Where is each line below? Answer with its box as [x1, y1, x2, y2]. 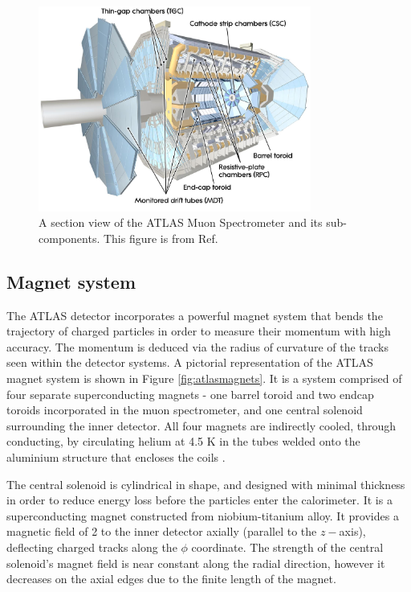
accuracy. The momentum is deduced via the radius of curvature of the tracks [6, 338, 389, 355]
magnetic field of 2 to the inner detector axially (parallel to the [6, 523, 317, 540]
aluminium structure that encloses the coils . [6, 448, 226, 465]
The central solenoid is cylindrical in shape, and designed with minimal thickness [6, 475, 405, 492]
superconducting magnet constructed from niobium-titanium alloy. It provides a [6, 507, 399, 524]
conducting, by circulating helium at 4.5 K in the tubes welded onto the [6, 433, 360, 450]
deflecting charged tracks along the [6, 538, 177, 555]
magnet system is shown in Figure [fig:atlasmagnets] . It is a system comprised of [6, 369, 402, 386]
